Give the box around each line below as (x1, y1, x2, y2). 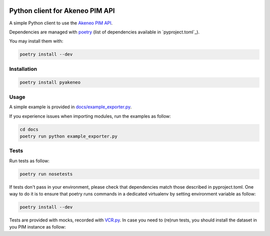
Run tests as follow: (9, 158, 50, 164)
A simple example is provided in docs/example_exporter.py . (9, 104, 132, 110)
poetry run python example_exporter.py (19, 133, 117, 139)
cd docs (19, 126, 38, 132)
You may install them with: (9, 38, 63, 44)
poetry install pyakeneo (19, 80, 81, 85)
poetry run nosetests (19, 171, 73, 177)
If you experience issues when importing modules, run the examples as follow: (9, 113, 171, 119)
